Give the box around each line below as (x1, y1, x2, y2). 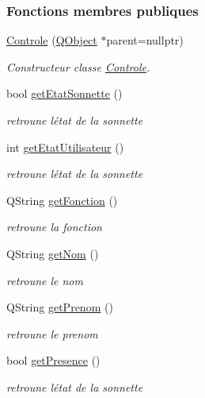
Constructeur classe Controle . (6, 58, 150, 75)
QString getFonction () (6, 191, 118, 208)
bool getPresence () (6, 352, 101, 369)
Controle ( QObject (6, 32, 97, 48)
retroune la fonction (6, 218, 102, 235)
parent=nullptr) (106, 32, 184, 48)
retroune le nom (6, 272, 83, 288)
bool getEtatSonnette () (6, 85, 123, 102)
